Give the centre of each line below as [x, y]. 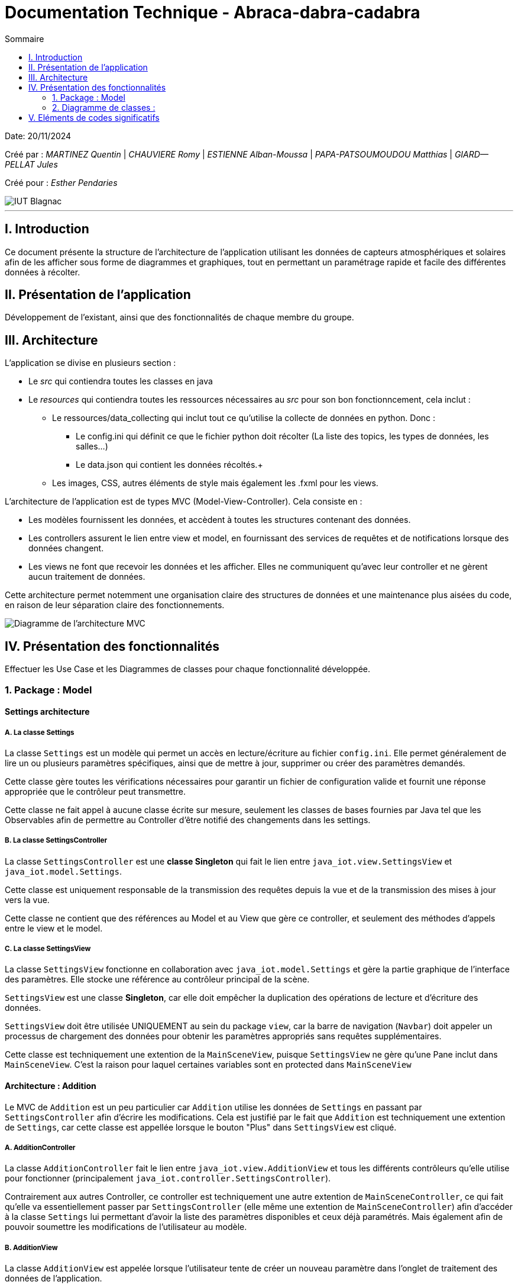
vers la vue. [27, 900]
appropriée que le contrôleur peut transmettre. [95, 791]
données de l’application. [54, 1279]
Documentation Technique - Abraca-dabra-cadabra [213, 12]
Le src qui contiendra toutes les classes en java [121, 381]
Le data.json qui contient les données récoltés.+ [169, 465]
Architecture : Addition [51, 1086]
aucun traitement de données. [87, 577]
